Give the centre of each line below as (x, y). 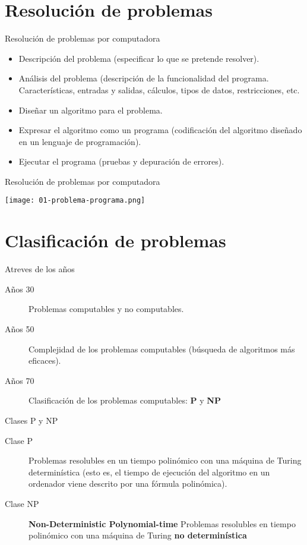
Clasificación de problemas (115, 240)
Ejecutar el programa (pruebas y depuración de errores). (121, 161)
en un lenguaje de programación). (80, 141)
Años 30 (20, 289)
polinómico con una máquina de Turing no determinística (138, 535)
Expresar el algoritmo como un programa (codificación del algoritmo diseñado (160, 130)
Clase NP (22, 503)
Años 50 (20, 329)
